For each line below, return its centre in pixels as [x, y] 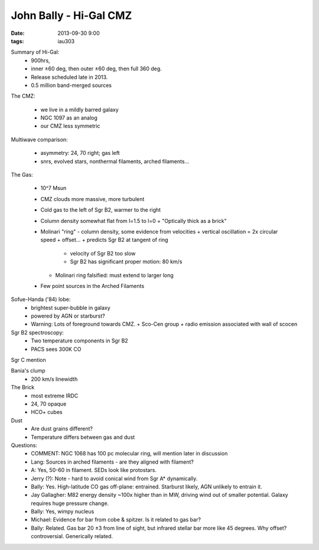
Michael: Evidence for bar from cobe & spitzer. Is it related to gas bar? [116, 520]
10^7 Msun [53, 188]
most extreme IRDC [55, 396]
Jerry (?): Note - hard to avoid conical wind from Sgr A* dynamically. [114, 478]
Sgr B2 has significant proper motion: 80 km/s [126, 262]
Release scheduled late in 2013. [69, 77]
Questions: [24, 445]
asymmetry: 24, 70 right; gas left [80, 153]
